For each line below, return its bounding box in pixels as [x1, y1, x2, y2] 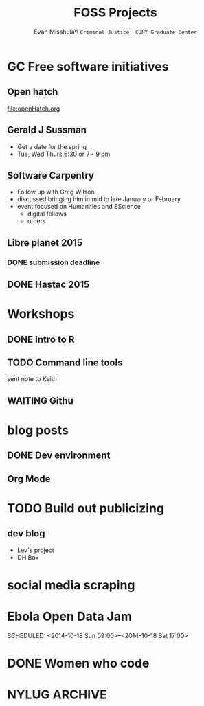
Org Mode [7, 472, 51, 485]
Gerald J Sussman [7, 124, 87, 136]
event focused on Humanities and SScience [16, 203, 141, 211]
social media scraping [7, 578, 135, 593]
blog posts [7, 422, 69, 438]
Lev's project [16, 546, 55, 554]
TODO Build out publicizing [7, 501, 165, 516]
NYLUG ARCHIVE [7, 687, 108, 703]
